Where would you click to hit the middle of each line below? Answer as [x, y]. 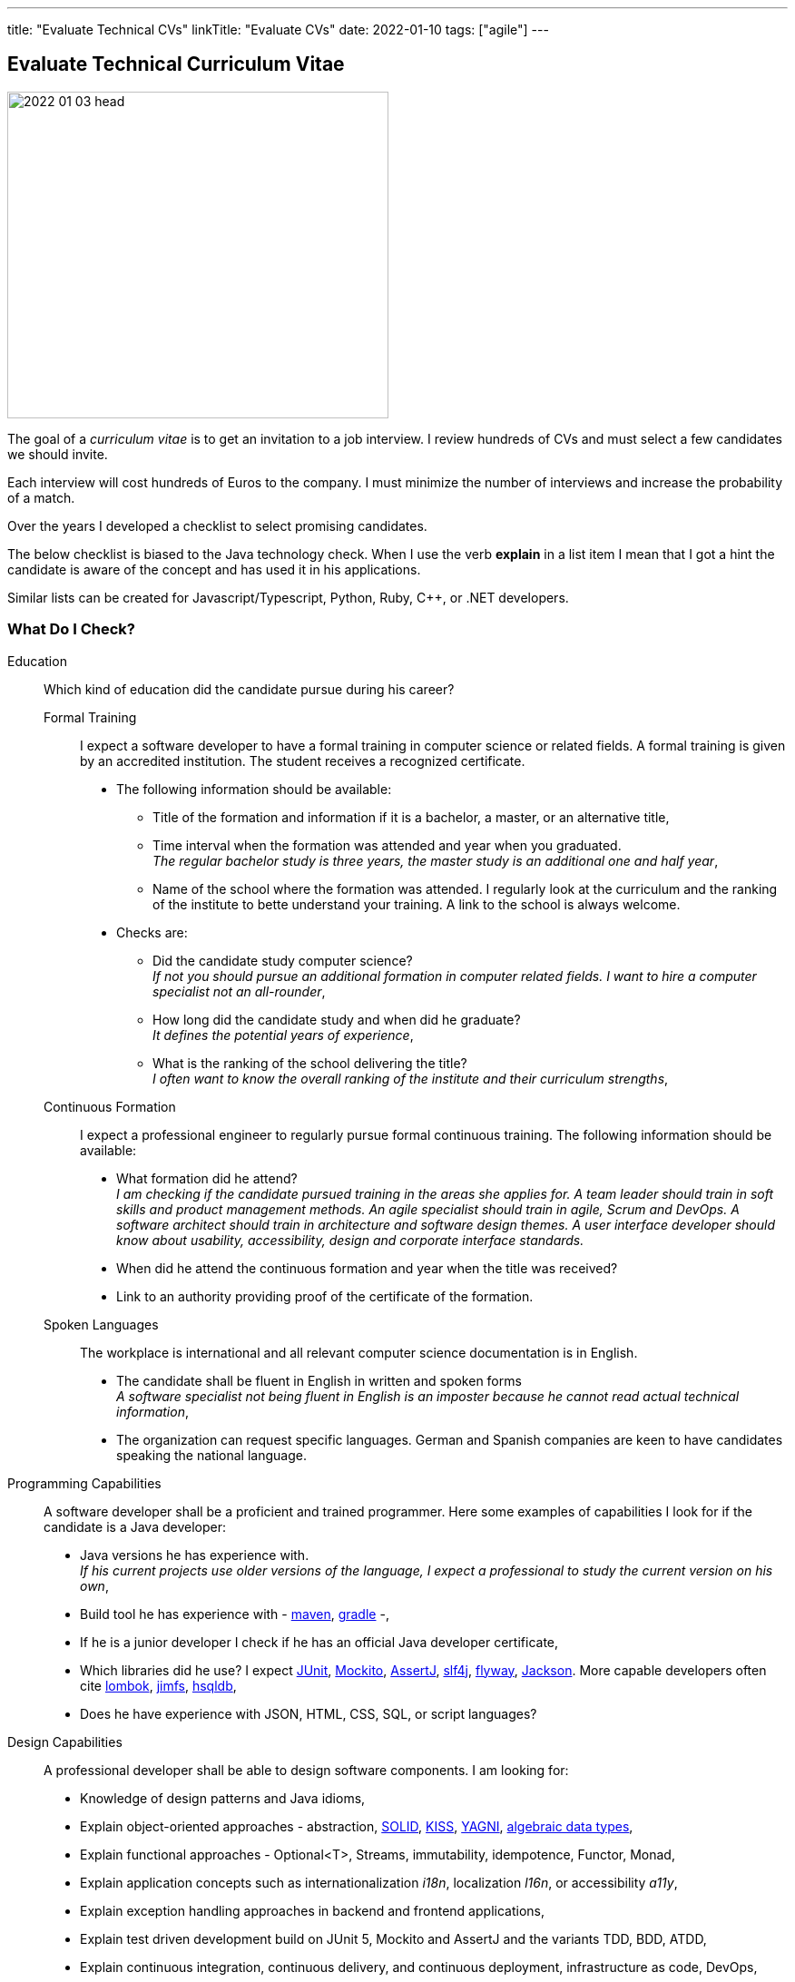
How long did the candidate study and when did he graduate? [337, 1019]
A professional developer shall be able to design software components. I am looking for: [306, 1770]
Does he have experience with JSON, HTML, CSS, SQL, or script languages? [309, 1713]
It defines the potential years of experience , [283, 1035]
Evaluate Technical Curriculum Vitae [176, 64]
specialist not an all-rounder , [239, 991]
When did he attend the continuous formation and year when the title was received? [367, 1268]
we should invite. [58, 454]
